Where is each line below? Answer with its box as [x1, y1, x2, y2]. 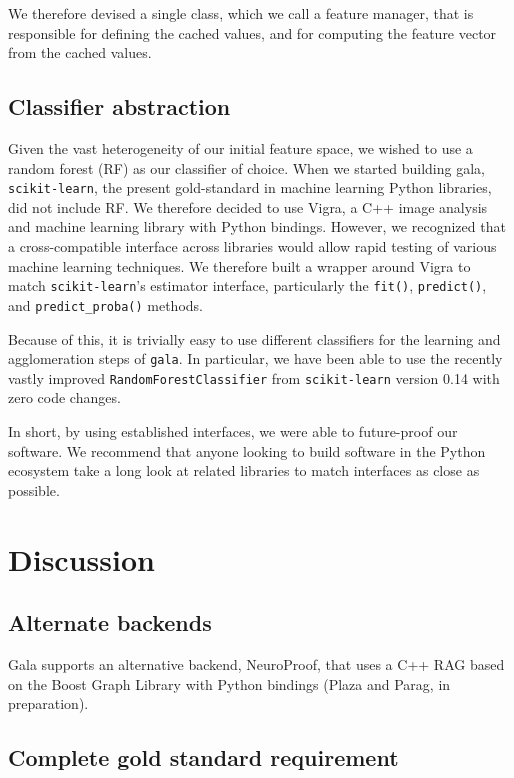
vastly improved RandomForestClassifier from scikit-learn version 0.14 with [8, 367, 500, 388]
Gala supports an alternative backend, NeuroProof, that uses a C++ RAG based [8, 653, 505, 674]
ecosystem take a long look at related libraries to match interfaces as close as [8, 460, 480, 481]
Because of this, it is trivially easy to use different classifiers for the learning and [8, 328, 501, 349]
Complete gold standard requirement [8, 742, 399, 773]
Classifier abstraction [8, 91, 231, 122]
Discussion [8, 538, 155, 579]
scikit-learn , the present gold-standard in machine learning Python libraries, [8, 177, 492, 198]
